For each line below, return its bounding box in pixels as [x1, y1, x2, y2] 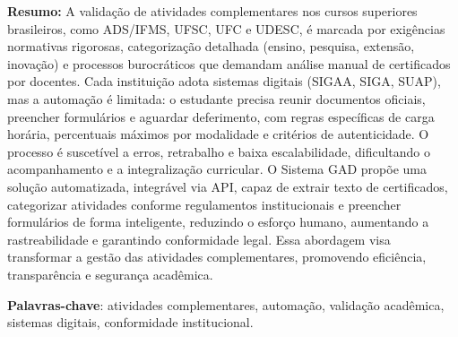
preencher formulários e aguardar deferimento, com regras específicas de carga [7, 107, 435, 125]
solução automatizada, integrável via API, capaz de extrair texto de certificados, [7, 177, 448, 195]
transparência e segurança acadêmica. [7, 264, 213, 283]
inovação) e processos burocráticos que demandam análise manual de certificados [7, 54, 451, 73]
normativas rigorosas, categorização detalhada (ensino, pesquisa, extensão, [7, 37, 415, 56]
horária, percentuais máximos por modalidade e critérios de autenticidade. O [7, 125, 429, 143]
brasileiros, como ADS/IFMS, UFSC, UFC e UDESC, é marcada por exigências [7, 19, 445, 38]
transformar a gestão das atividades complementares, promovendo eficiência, [7, 247, 427, 266]
